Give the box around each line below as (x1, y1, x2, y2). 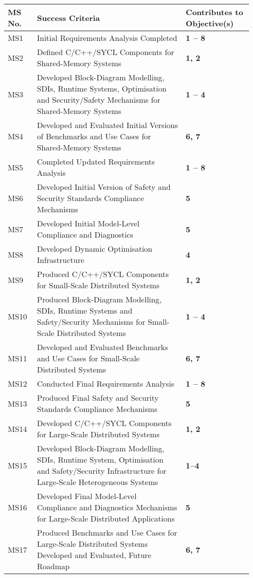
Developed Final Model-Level (36, 490, 137, 502)
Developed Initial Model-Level (36, 218, 140, 229)
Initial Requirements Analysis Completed (36, 32, 178, 43)
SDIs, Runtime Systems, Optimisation (36, 83, 167, 94)
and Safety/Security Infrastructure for (36, 465, 167, 476)
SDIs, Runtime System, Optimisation (36, 454, 163, 465)
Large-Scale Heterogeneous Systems (36, 476, 158, 487)
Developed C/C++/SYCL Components (36, 417, 172, 429)
